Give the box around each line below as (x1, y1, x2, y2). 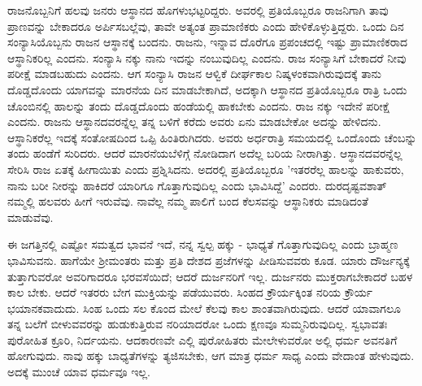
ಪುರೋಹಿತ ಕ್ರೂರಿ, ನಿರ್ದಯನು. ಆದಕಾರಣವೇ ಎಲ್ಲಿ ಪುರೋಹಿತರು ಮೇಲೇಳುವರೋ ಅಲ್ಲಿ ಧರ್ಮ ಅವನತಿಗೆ (7, 331, 398, 348)
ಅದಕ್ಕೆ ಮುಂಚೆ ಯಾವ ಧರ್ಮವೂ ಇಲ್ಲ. (7, 363, 150, 380)
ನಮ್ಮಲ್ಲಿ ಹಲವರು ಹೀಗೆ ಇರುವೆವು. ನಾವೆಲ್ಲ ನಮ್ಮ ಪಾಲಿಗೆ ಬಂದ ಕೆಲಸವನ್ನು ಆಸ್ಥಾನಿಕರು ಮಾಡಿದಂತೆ (7, 193, 368, 210)
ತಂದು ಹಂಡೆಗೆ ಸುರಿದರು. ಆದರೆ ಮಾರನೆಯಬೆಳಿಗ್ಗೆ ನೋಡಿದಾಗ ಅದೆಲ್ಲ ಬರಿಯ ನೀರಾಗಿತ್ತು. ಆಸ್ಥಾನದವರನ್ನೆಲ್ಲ (7, 145, 402, 162)
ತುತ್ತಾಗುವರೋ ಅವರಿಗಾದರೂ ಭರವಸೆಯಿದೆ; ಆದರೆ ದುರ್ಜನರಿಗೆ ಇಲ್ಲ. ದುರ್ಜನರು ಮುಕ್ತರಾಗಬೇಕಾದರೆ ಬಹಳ (7, 267, 413, 284)
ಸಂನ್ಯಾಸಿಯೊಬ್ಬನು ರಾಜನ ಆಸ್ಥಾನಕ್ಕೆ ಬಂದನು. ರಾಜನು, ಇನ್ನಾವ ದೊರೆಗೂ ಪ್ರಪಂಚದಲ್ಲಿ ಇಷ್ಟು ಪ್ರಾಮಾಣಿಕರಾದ (7, 33, 408, 50)
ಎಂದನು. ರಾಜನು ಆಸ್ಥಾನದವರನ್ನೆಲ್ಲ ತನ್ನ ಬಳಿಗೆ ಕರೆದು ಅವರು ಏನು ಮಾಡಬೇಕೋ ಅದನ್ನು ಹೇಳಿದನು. (7, 113, 381, 130)
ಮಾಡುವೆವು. (7, 208, 54, 225)
